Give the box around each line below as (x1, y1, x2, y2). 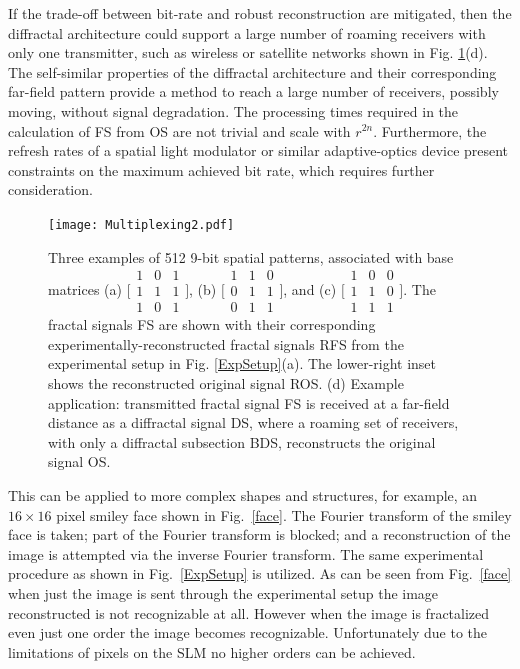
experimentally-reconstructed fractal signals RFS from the (48, 333, 404, 354)
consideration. (8, 179, 93, 200)
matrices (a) (48, 278, 122, 299)
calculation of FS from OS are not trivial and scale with (8, 120, 351, 141)
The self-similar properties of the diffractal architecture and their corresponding (8, 61, 497, 82)
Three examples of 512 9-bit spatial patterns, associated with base (48, 246, 454, 267)
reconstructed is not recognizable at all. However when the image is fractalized (8, 602, 490, 623)
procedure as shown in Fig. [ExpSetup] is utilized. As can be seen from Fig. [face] (8, 563, 512, 584)
